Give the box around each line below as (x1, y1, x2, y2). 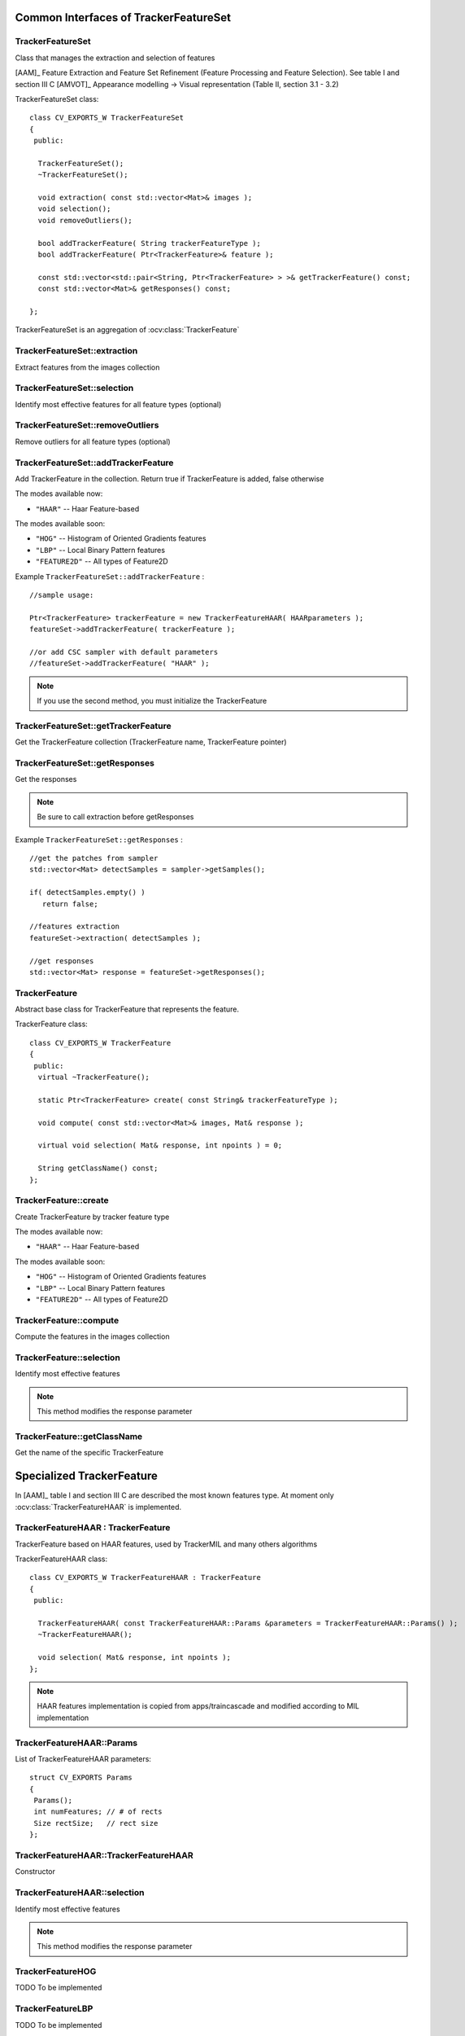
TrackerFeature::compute (15, 1314, 120, 1326)
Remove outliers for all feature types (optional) (15, 437, 171, 446)
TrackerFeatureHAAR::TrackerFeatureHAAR (15, 1850, 194, 1861)
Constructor (15, 1867, 56, 1876)
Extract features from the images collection (15, 362, 160, 372)
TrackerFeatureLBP (15, 2003, 93, 2015)
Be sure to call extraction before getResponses (37, 812, 194, 822)
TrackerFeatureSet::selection (15, 383, 134, 394)
